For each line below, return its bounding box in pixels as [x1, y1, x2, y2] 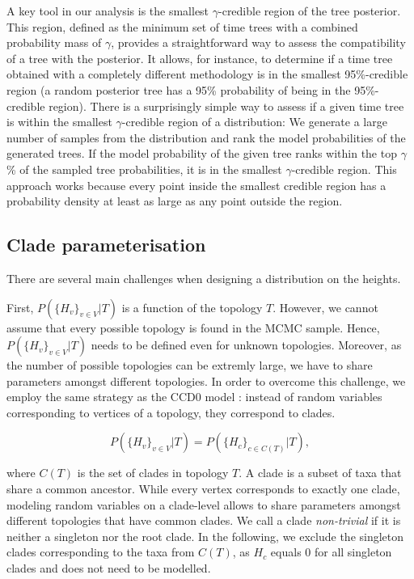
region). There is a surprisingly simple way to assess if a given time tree [49, 97, 404, 114]
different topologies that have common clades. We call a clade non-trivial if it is [6, 512, 401, 529]
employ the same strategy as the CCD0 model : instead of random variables [6, 388, 382, 405]
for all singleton [314, 543, 392, 560]
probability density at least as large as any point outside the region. [6, 192, 343, 209]
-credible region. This [291, 160, 397, 177]
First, [6, 298, 34, 315]
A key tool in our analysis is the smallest [6, 2, 209, 19]
